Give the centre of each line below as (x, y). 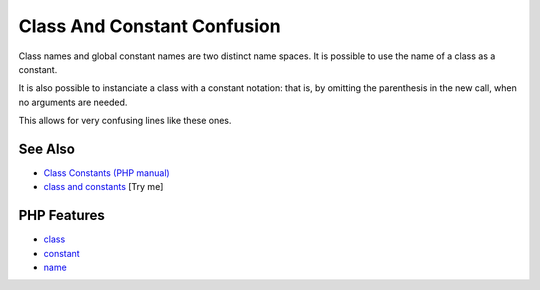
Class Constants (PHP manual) (106, 173)
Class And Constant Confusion (149, 26)
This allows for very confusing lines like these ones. (125, 121)
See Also (46, 148)
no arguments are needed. (73, 102)
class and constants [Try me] (103, 187)
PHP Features (61, 215)
